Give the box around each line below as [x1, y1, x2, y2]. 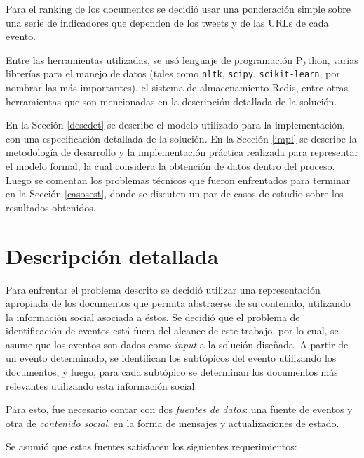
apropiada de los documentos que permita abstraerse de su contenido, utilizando [6, 296, 351, 310]
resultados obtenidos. [6, 199, 96, 214]
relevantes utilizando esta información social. [6, 378, 198, 393]
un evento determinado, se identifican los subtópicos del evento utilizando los [6, 351, 337, 365]
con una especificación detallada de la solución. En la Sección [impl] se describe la [6, 131, 357, 145]
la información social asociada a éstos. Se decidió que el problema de [6, 309, 300, 324]
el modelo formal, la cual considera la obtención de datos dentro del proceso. [6, 159, 335, 173]
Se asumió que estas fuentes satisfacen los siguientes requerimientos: [6, 439, 297, 454]
